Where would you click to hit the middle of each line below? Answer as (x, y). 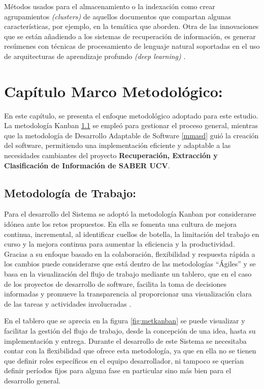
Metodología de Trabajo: (70, 192)
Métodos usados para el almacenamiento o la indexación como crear (110, 6)
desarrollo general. (32, 380)
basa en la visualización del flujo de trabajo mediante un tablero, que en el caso (128, 274)
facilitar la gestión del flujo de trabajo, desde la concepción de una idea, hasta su (130, 330)
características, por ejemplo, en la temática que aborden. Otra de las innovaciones (131, 26)
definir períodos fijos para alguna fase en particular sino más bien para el (118, 370)
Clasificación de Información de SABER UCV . (87, 165)
